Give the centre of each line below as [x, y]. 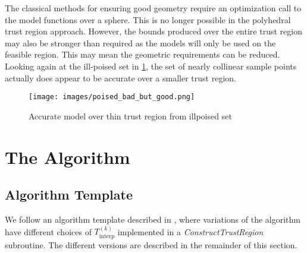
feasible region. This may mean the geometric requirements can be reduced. [142, 54]
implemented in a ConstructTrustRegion [190, 231]
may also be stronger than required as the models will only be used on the [140, 42]
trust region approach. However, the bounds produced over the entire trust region [153, 31]
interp [107, 236]
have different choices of [48, 231]
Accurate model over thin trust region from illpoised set [130, 116]
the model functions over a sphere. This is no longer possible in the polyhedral [148, 19]
